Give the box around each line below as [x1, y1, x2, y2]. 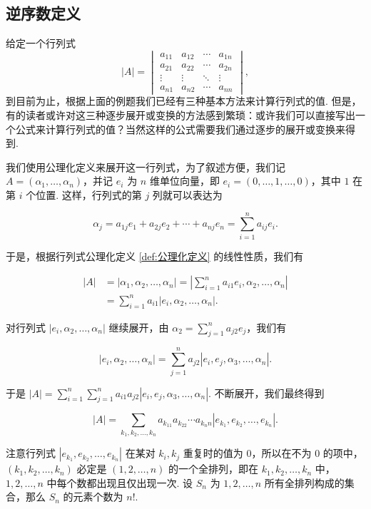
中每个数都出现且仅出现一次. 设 [46, 475, 193, 490]
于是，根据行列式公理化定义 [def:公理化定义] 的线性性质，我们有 [6, 248, 304, 263]
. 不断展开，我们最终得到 [208, 385, 325, 400]
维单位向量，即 [149, 173, 220, 188]
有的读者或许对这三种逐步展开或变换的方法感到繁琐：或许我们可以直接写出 [6, 108, 355, 123]
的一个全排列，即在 [168, 461, 259, 476]
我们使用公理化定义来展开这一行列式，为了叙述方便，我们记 [6, 159, 285, 174]
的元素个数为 [63, 489, 123, 504]
